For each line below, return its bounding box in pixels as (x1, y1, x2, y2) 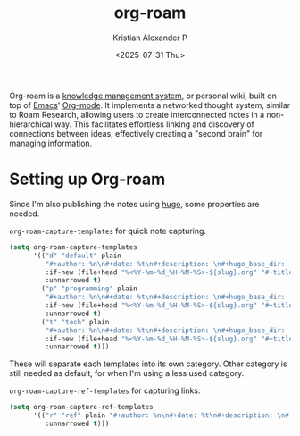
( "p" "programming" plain (41, 284, 138, 293)
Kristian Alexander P (112, 32, 187, 43)
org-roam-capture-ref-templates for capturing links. (9, 385, 201, 396)
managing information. (9, 138, 93, 148)
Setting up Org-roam (9, 169, 166, 189)
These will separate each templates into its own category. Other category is (9, 358, 287, 369)
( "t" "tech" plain (41, 317, 110, 326)
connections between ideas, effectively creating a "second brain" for (9, 128, 263, 138)
